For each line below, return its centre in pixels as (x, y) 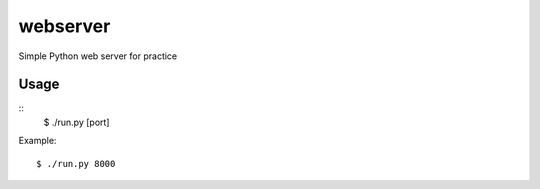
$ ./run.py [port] (76, 122)
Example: (37, 141)
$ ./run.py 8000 (76, 163)
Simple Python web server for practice (98, 56)
